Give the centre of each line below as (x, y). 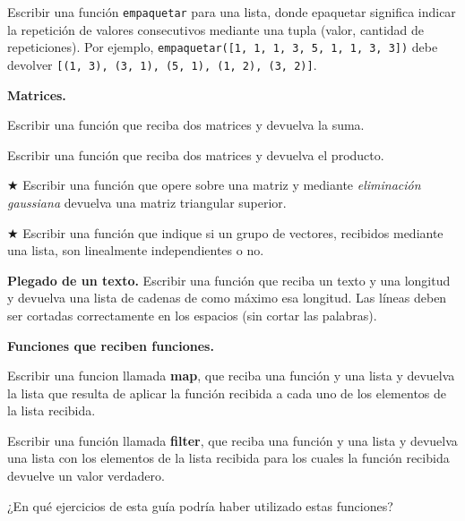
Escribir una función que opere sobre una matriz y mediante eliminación (222, 185)
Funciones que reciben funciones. (111, 345)
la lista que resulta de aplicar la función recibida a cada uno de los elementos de (227, 393)
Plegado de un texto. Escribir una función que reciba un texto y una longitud (229, 280)
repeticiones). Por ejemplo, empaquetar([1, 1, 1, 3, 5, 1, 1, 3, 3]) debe (223, 47)
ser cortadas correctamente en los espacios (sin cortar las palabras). (192, 315)
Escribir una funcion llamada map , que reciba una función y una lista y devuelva (231, 376)
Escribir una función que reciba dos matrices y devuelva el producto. (196, 154)
